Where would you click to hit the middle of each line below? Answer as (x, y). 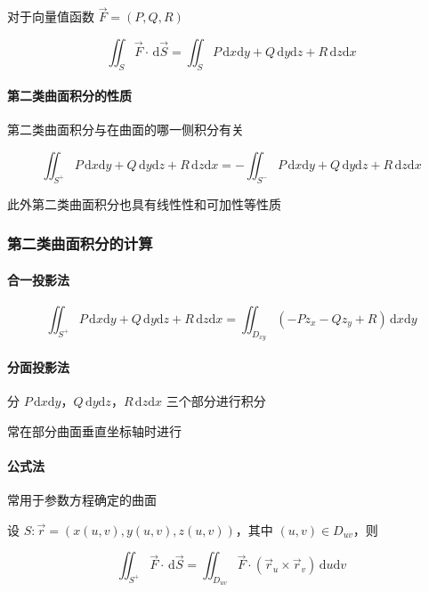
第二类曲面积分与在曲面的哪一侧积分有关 (125, 130)
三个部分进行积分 (216, 401)
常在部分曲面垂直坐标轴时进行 (94, 430)
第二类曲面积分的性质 (69, 96)
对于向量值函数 (51, 16)
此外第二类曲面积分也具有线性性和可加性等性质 (144, 203)
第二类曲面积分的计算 (80, 243)
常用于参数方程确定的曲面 (82, 500)
